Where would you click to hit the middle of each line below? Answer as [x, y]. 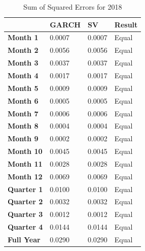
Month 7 [23, 113]
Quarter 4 [25, 227]
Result [126, 24]
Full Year [24, 239]
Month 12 [25, 176]
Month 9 [23, 138]
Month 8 [23, 126]
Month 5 [23, 88]
